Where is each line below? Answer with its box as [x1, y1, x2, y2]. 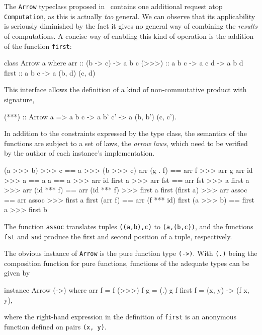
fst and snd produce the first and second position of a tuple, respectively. [4, 231, 232, 241]
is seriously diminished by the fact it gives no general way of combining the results [4, 21, 258, 31]
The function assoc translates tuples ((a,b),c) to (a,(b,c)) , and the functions [4, 221, 253, 231]
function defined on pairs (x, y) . [4, 321, 107, 331]
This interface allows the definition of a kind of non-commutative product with [4, 84, 247, 95]
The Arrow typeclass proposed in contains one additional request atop [4, 1, 223, 11]
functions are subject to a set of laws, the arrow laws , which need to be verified [4, 138, 248, 148]
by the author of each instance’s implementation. [4, 148, 155, 158]
